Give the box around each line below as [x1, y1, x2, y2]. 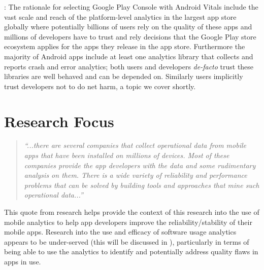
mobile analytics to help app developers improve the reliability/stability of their [4, 216, 252, 227]
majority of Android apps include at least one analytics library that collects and [4, 51, 253, 61]
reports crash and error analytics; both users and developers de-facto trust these [4, 61, 254, 71]
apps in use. [4, 256, 41, 266]
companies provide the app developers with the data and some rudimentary [24, 160, 256, 170]
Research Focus [4, 110, 114, 131]
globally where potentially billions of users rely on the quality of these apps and [4, 21, 252, 32]
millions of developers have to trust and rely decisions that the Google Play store [4, 31, 256, 42]
